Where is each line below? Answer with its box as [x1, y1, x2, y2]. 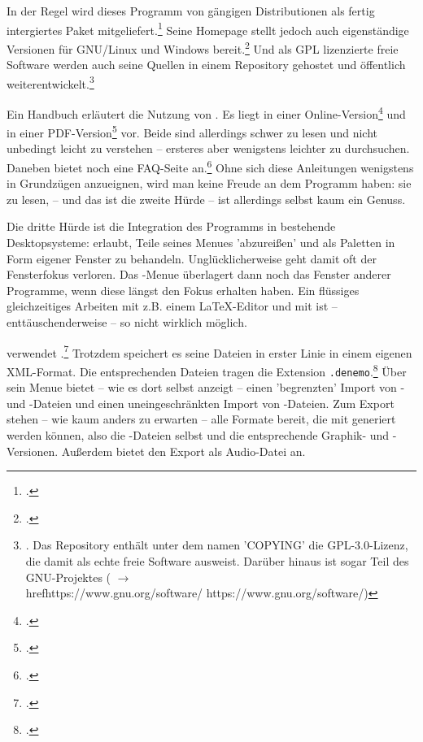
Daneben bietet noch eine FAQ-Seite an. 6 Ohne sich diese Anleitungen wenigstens [7, 157, 414, 176]
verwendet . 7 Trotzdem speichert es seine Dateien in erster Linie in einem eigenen [7, 341, 412, 361]
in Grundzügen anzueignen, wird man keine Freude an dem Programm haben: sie [7, 175, 412, 192]
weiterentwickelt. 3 [7, 72, 94, 92]
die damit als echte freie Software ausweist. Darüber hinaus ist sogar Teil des [25, 552, 409, 569]
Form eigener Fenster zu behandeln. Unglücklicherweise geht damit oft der [7, 250, 377, 267]
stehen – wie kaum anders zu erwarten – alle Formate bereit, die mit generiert [7, 410, 396, 427]
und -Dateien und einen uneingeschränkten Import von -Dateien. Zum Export [7, 394, 395, 411]
